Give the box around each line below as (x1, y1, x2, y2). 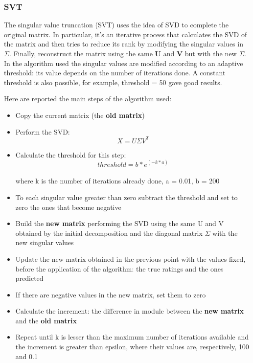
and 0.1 (15, 351, 38, 361)
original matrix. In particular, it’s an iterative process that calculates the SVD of (4, 29, 247, 39)
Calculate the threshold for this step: (15, 149, 126, 159)
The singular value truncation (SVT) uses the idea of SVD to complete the (4, 20, 229, 30)
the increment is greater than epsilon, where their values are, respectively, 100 (15, 341, 249, 352)
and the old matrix (15, 315, 77, 325)
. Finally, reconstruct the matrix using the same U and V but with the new (9, 48, 237, 58)
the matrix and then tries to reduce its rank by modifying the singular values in (4, 39, 243, 49)
